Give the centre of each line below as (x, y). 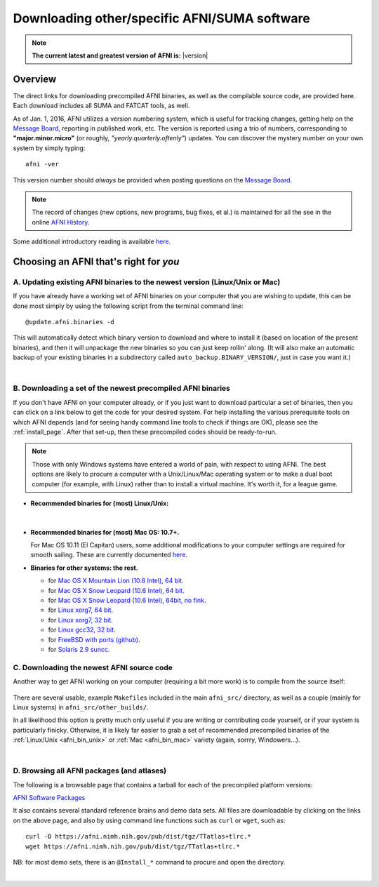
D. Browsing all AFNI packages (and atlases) (90, 771)
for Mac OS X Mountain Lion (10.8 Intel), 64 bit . (116, 581)
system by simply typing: (49, 148)
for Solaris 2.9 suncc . (79, 649)
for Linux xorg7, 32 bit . (81, 620)
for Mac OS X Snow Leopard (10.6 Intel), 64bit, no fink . (127, 601)
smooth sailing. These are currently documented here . (109, 555)
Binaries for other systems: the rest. (84, 568)
